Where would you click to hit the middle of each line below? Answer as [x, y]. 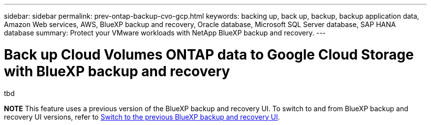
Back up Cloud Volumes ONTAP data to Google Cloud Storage [209, 54]
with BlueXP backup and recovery [117, 71]
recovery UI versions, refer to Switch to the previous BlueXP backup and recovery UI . [142, 117]
